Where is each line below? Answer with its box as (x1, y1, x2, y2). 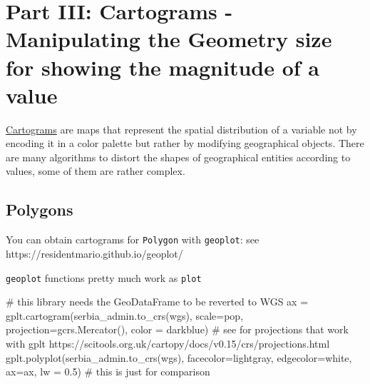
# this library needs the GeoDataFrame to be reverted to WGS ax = (6, 294, 309, 309)
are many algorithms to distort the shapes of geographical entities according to (6, 149, 351, 164)
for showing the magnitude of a (6, 52, 320, 81)
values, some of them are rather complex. (6, 163, 185, 178)
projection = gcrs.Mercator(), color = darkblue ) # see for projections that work (6, 322, 349, 337)
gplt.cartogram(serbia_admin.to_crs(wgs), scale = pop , (6, 308, 244, 323)
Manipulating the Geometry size (6, 24, 332, 54)
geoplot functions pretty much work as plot (6, 270, 202, 285)
